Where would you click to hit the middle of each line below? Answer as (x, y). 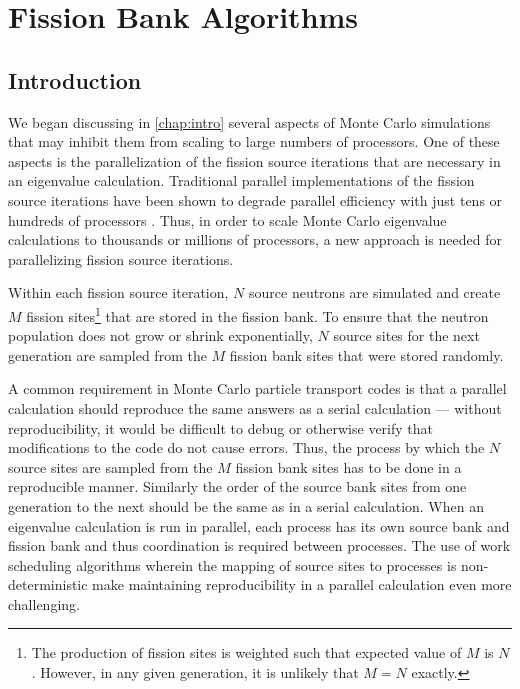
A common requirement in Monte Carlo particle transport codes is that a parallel (257, 388)
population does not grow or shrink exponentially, (160, 335)
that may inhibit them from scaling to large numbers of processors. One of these (254, 141)
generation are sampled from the (107, 354)
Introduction (75, 79)
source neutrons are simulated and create (375, 292)
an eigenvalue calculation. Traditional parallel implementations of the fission (241, 180)
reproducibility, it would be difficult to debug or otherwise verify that (220, 427)
